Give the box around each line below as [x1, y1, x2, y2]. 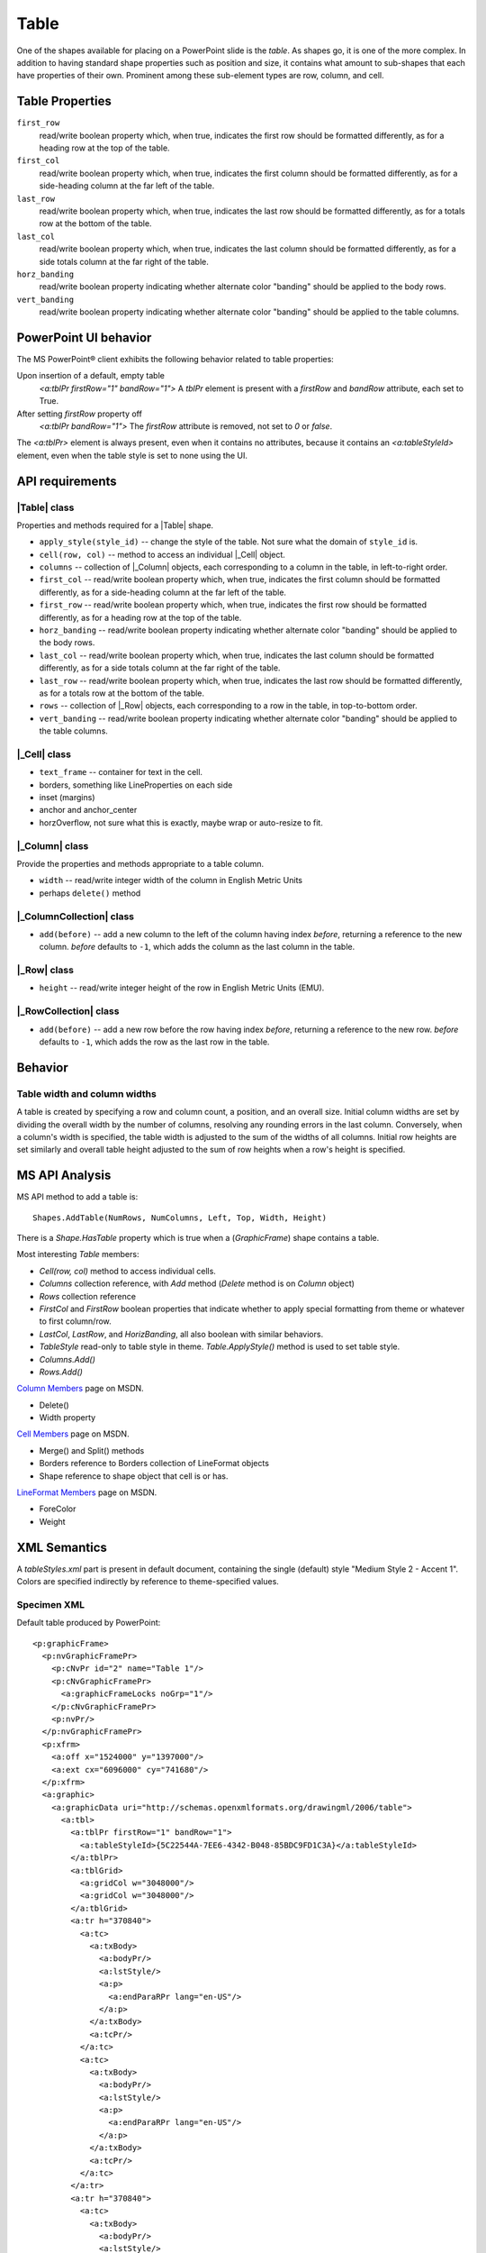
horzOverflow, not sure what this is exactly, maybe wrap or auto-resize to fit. [39, 816, 323, 828]
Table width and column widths [16, 1087, 157, 1099]
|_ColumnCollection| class [16, 910, 135, 923]
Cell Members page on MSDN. [16, 1428, 130, 1439]
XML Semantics [16, 1539, 108, 1555]
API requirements [16, 473, 117, 488]
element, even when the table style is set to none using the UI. [16, 450, 247, 461]
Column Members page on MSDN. [16, 1383, 144, 1394]
